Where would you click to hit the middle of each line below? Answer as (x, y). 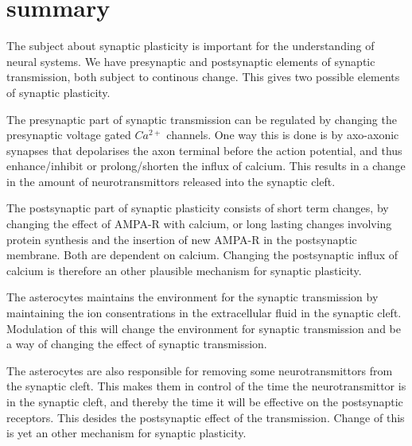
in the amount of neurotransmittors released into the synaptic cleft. (171, 181)
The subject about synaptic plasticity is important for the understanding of (190, 46)
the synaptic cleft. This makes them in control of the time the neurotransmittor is (206, 386)
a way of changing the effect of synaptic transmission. (137, 344)
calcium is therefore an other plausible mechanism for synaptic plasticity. (184, 270)
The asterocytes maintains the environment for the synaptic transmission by (192, 297)
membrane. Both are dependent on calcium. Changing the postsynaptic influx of (202, 255)
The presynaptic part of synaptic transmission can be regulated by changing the (202, 119)
